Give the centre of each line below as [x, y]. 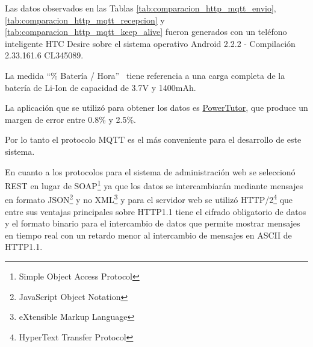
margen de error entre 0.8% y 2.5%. [70, 119]
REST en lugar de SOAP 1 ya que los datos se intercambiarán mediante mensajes [154, 185]
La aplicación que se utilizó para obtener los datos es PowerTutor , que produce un [156, 108]
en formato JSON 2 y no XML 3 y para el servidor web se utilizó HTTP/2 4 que [149, 199]
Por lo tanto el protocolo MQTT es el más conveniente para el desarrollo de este [153, 139]
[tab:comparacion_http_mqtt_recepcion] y [85, 20]
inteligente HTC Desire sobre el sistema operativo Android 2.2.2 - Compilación [150, 43]
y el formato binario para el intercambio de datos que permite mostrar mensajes [153, 223]
